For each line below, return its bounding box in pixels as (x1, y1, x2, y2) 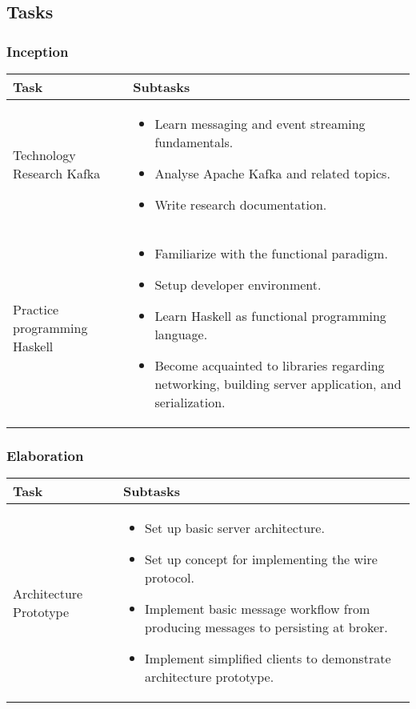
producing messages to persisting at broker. (145, 618, 388, 637)
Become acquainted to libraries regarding (154, 356, 385, 375)
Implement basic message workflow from (145, 599, 370, 619)
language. (154, 325, 208, 343)
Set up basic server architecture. (145, 519, 325, 538)
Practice (13, 300, 59, 318)
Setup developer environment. (154, 275, 322, 294)
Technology (13, 146, 76, 164)
